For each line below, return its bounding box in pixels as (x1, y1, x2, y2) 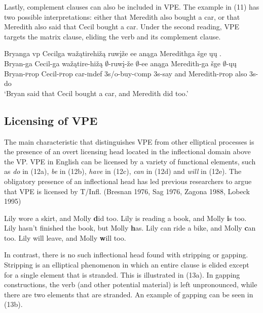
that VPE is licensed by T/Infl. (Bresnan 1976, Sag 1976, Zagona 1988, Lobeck (4, 186, 250, 196)
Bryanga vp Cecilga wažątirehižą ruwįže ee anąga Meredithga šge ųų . (4, 48, 221, 59)
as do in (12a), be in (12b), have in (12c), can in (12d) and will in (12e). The (4, 166, 242, 176)
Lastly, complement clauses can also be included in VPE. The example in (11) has (4, 2, 259, 12)
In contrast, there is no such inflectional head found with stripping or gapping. (4, 249, 248, 260)
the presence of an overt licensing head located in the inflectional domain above (4, 146, 251, 157)
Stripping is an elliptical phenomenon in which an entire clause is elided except (4, 259, 249, 270)
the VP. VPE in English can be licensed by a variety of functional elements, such (4, 156, 256, 166)
